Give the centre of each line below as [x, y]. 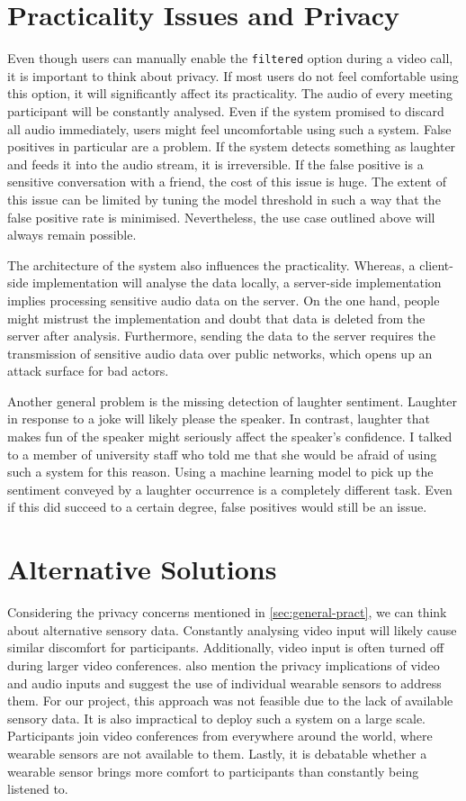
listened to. [38, 789]
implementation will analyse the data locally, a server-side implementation [237, 282]
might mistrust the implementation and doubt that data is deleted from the [216, 318]
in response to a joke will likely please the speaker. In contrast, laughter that [219, 419]
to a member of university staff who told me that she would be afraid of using [222, 454]
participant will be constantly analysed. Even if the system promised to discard [226, 110]
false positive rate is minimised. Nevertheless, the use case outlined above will [221, 217]
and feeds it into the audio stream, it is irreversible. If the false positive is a [215, 164]
